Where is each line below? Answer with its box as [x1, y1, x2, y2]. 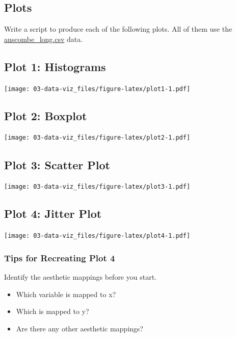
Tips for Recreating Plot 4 [4, 251, 115, 264]
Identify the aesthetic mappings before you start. [4, 272, 156, 282]
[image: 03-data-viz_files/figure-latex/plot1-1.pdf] [4, 85, 191, 93]
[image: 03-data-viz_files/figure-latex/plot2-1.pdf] [4, 134, 191, 142]
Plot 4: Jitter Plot [4, 206, 102, 221]
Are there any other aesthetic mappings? [16, 323, 143, 333]
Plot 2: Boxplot [4, 107, 87, 123]
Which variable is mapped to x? [16, 288, 116, 299]
